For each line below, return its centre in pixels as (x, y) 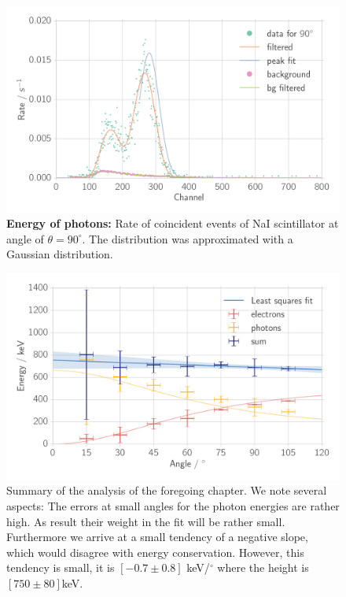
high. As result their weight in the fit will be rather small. (146, 521)
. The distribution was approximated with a (188, 238)
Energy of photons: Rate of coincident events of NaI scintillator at (173, 223)
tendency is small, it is (61, 567)
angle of (25, 238)
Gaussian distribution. (60, 254)
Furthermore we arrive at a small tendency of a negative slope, (157, 537)
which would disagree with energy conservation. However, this (155, 552)
